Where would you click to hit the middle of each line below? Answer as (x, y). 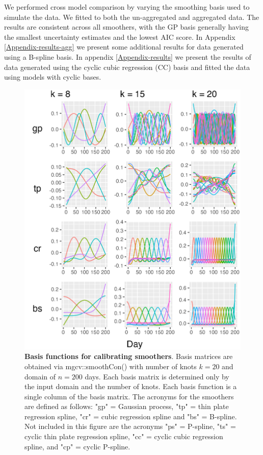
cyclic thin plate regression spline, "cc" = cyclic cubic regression (124, 436)
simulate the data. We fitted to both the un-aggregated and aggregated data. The (132, 17)
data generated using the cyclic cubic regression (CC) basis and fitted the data (127, 67)
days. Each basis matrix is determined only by (157, 376)
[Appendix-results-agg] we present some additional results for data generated (124, 47)
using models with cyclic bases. (53, 77)
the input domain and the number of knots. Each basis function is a (131, 386)
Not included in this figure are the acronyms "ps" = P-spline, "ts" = (130, 426)
